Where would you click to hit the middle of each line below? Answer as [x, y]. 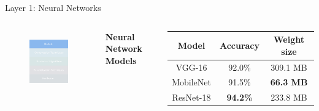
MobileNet [191, 82]
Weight [289, 39]
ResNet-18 [191, 97]
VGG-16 [191, 67]
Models [121, 60]
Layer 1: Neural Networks [53, 7]
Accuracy [240, 45]
